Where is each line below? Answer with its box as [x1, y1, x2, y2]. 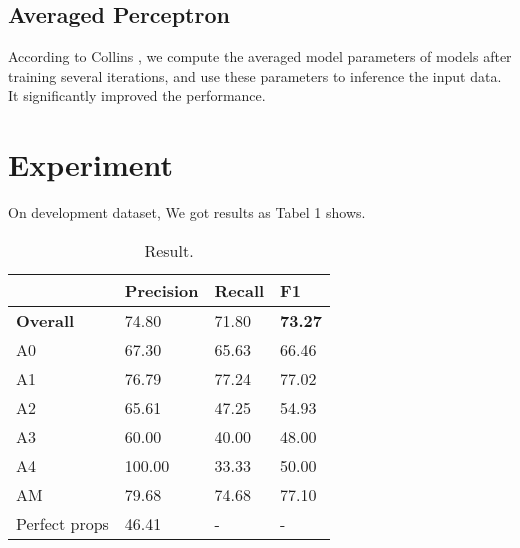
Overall [16, 308, 75, 332]
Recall [214, 278, 265, 302]
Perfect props [16, 511, 109, 535]
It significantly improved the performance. [8, 85, 266, 106]
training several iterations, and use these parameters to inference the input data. [8, 65, 502, 86]
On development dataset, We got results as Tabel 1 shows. [8, 202, 366, 223]
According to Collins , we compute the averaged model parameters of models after [8, 46, 512, 67]
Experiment [8, 144, 174, 185]
